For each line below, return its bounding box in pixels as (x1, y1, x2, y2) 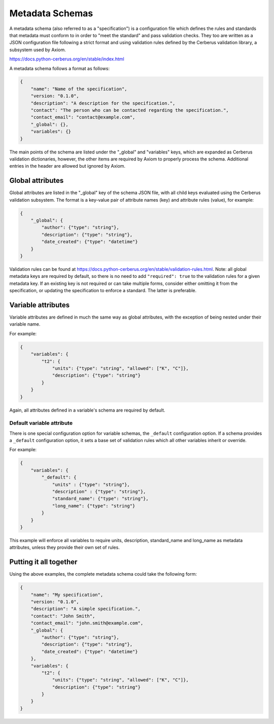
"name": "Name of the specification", (30, 86, 127, 91)
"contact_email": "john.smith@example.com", (30, 620, 144, 626)
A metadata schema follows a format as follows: (9, 65, 110, 71)
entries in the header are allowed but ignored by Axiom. (9, 163, 126, 169)
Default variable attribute (9, 420, 73, 427)
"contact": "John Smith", (30, 613, 95, 619)
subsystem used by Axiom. (9, 46, 66, 53)
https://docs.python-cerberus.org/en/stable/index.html (9, 56, 124, 62)
